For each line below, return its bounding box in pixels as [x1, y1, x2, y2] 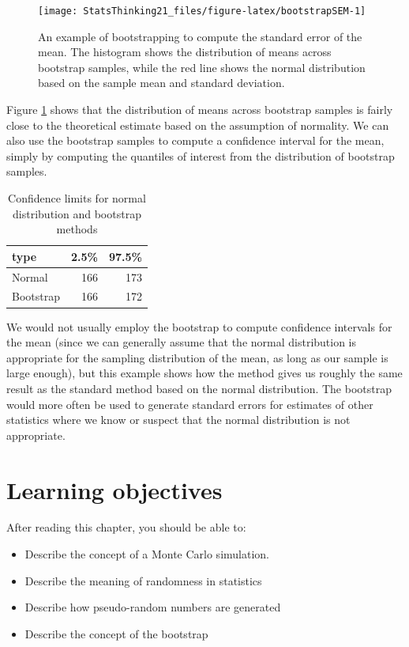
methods [56, 221, 98, 237]
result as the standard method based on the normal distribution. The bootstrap [6, 380, 392, 396]
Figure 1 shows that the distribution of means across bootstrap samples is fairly [6, 101, 393, 118]
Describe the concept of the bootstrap [24, 625, 208, 641]
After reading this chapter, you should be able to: [6, 519, 246, 535]
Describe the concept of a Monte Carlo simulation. [24, 546, 269, 562]
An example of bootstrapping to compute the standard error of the [38, 28, 362, 44]
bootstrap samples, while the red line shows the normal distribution [38, 59, 366, 75]
